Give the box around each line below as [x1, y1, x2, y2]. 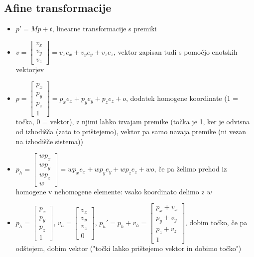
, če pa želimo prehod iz [154, 164, 227, 174]
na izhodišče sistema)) [15, 136, 83, 146]
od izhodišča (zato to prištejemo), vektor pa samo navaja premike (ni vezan [15, 126, 247, 136]
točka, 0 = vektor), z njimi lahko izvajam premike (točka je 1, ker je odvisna [15, 116, 250, 127]
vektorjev [15, 64, 44, 75]
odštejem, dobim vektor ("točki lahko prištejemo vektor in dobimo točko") [15, 243, 242, 253]
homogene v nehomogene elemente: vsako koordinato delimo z [15, 186, 205, 196]
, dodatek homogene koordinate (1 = [126, 93, 239, 103]
